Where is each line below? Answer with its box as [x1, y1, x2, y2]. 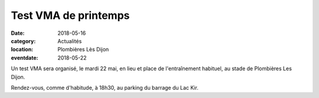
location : [11, 46, 34, 53]
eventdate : [11, 54, 38, 61]
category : [11, 37, 36, 44]
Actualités [57, 37, 82, 44]
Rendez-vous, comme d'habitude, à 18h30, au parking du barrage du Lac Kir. [11, 84, 199, 91]
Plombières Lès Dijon [57, 46, 109, 53]
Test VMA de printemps [11, 9, 130, 22]
